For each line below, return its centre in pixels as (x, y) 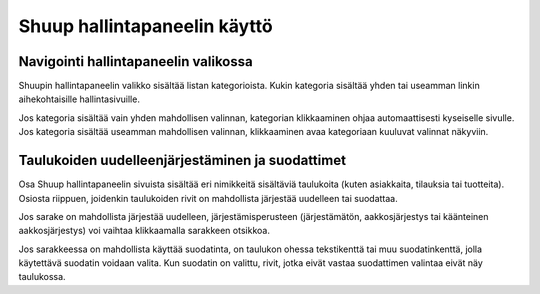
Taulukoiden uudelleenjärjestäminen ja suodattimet (182, 160)
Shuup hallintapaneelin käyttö (146, 26)
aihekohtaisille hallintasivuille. (79, 99)
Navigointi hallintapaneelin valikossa (136, 61)
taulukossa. (42, 277)
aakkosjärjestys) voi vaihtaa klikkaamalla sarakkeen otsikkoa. (144, 231)
